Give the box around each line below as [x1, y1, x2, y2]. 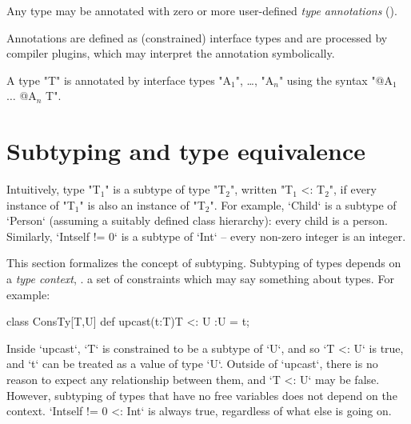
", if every [329, 181, 377, 198]
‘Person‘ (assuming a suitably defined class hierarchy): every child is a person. [6, 212, 389, 229]
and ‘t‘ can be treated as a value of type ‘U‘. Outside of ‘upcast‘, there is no [6, 355, 378, 372]
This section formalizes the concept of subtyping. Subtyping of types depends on [6, 254, 401, 271]
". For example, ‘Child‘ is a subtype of [209, 196, 397, 213]
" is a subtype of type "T [105, 181, 226, 198]
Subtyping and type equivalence [6, 134, 365, 167]
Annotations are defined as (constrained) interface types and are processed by [6, 29, 388, 46]
